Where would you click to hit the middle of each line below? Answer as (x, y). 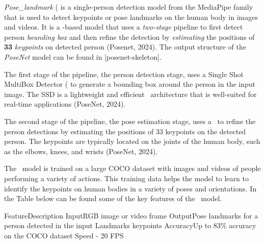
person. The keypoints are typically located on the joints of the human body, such (132, 141)
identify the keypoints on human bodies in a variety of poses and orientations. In (130, 188)
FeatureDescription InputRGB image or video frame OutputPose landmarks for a (131, 215)
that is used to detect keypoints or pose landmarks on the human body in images (131, 17)
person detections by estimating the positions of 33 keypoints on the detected (125, 131)
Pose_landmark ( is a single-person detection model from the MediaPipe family (129, 7)
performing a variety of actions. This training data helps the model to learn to (126, 178)
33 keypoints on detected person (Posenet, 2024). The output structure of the (125, 47)
